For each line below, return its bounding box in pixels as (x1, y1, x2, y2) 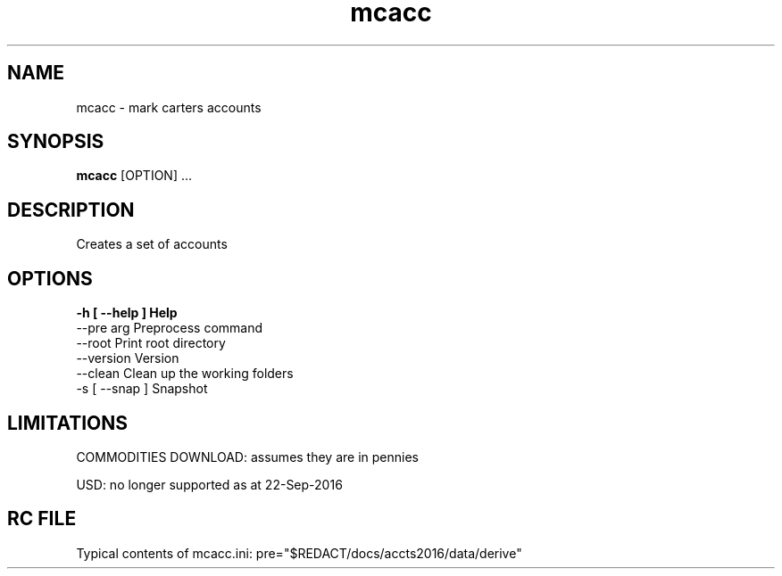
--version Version (76, 350, 179, 366)
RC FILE (7, 507, 77, 531)
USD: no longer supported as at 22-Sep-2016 (76, 476, 343, 492)
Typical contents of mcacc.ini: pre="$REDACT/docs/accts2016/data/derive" (76, 545, 522, 561)
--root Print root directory (76, 335, 226, 351)
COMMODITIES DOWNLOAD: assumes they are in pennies (76, 448, 419, 465)
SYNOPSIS (7, 130, 104, 153)
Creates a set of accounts (76, 236, 228, 252)
